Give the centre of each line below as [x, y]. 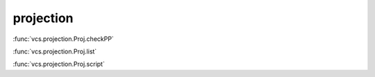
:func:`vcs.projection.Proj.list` [55, 51]
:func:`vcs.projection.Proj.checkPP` [63, 39]
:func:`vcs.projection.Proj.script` [59, 64]
